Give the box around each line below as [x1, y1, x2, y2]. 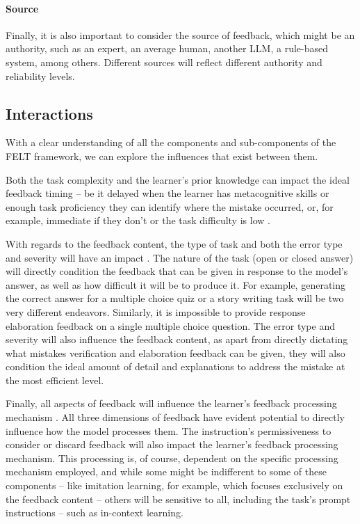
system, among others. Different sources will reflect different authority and [6, 54, 322, 69]
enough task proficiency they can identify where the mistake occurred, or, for [6, 199, 334, 214]
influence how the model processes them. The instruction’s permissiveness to [6, 423, 332, 438]
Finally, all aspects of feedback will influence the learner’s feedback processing [6, 396, 337, 411]
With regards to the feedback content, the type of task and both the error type [6, 236, 343, 251]
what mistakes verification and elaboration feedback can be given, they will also [6, 345, 345, 360]
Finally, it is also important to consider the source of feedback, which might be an [6, 27, 355, 42]
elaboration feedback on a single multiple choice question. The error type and [6, 318, 335, 333]
